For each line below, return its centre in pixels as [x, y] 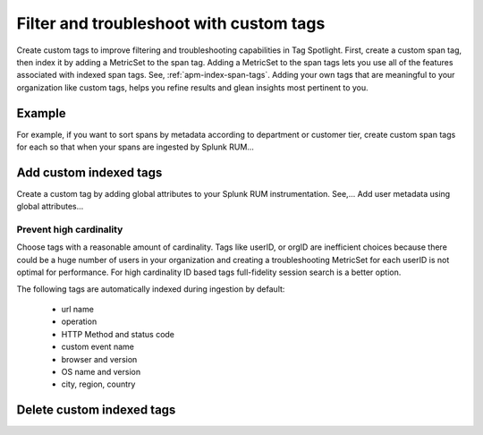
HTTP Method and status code [118, 334]
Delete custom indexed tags [96, 410]
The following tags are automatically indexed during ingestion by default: [151, 289]
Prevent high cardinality [70, 230]
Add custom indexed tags [89, 172]
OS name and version [101, 371]
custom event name [97, 347]
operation [79, 321]
